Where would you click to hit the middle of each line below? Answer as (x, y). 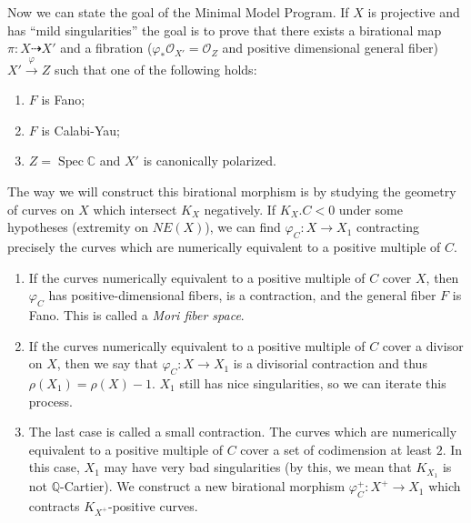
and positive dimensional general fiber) (331, 48)
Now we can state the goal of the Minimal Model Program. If (178, 12)
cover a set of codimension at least (336, 449)
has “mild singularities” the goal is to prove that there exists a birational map (225, 30)
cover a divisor (423, 345)
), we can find (243, 227)
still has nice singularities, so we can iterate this (313, 382)
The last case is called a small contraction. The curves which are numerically (243, 432)
